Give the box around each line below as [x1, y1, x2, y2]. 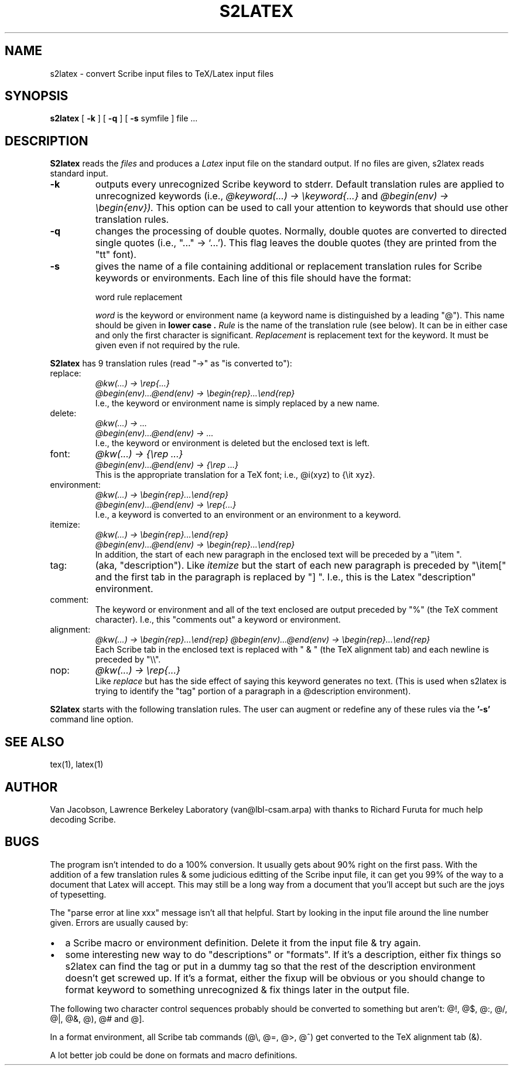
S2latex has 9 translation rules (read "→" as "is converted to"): [50, 358, 292, 369]
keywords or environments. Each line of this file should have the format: [95, 272, 412, 284]
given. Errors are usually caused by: [50, 917, 189, 928]
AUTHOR [5, 779, 58, 794]
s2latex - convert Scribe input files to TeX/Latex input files [50, 68, 274, 79]
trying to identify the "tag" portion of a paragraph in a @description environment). [95, 686, 411, 697]
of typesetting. [50, 889, 107, 899]
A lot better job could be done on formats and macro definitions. [50, 1049, 297, 1060]
